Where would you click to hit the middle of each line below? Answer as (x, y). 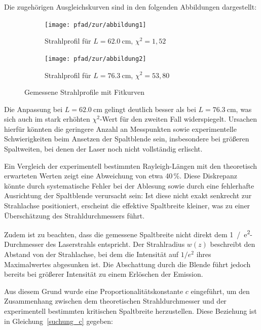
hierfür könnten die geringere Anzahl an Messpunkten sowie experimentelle (120, 129)
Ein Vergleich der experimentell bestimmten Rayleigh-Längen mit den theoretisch (131, 166)
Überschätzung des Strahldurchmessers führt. (74, 215)
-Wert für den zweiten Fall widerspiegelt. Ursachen (178, 119)
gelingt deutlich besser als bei (150, 109)
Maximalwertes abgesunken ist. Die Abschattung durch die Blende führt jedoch (127, 264)
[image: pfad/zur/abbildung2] (96, 59)
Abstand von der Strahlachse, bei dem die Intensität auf (91, 254)
